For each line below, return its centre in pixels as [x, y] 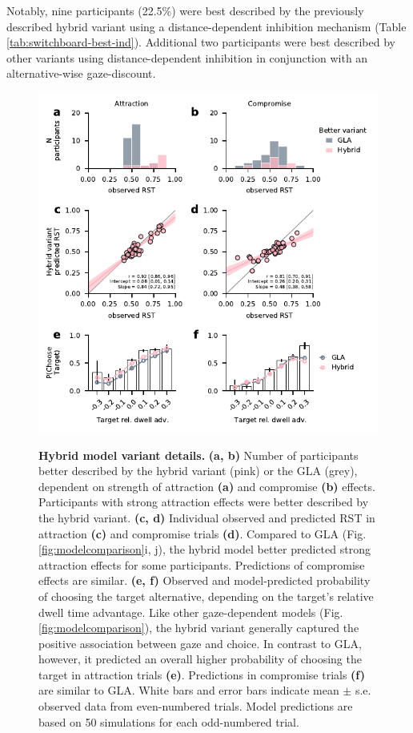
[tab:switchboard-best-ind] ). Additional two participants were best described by [201, 42]
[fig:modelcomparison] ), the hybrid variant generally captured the [199, 628]
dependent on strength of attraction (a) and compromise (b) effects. [207, 486]
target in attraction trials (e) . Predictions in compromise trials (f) [202, 674]
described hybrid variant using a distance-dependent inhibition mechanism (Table [206, 26]
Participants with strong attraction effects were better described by [204, 502]
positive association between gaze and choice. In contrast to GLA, [200, 643]
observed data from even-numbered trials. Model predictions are [196, 706]
